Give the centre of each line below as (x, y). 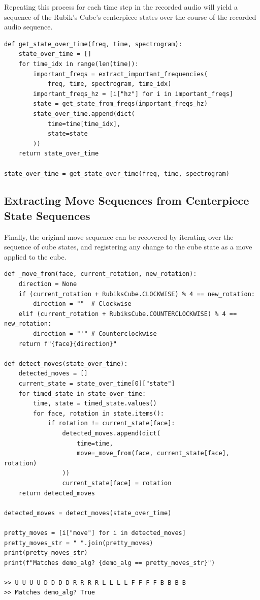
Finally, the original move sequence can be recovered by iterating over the (119, 236)
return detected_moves (57, 493)
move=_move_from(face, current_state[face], (153, 453)
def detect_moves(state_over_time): (66, 364)
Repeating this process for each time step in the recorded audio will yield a (121, 7)
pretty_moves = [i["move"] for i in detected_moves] (95, 533)
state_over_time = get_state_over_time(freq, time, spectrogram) (117, 173)
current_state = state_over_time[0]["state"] (97, 384)
